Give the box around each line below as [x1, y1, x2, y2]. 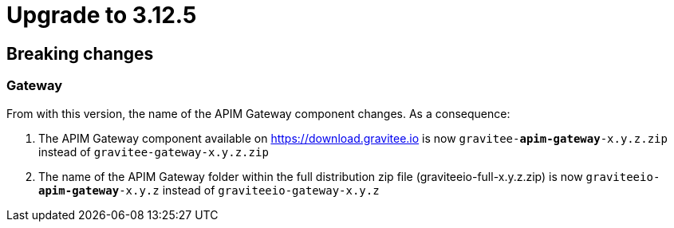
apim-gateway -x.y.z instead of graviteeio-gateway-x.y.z [38, 183, 380, 197]
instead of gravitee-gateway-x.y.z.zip [38, 144, 269, 159]
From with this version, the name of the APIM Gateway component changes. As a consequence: [6, 106, 510, 120]
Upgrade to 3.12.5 [6, 2, 197, 29]
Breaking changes [6, 43, 154, 64]
